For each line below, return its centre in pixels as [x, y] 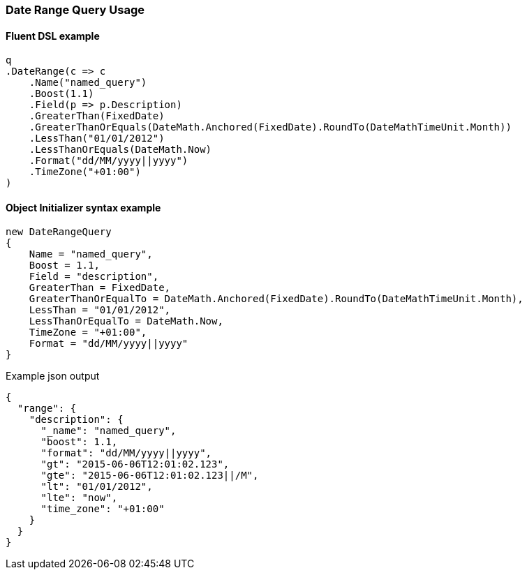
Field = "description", [94, 277]
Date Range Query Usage [75, 10]
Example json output [53, 376]
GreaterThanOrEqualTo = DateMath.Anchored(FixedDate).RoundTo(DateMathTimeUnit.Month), [276, 299]
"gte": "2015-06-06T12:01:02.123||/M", [150, 476]
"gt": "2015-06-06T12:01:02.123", [135, 464]
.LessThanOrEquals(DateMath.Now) [120, 150]
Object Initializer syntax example [83, 207]
